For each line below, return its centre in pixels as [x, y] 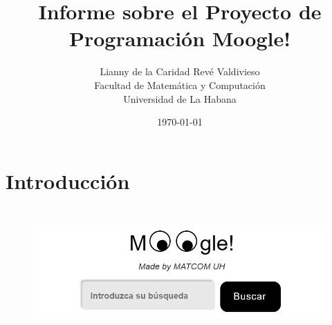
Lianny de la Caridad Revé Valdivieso [180, 71]
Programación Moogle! [180, 38]
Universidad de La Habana [180, 98]
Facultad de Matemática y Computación [180, 85]
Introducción [68, 180]
